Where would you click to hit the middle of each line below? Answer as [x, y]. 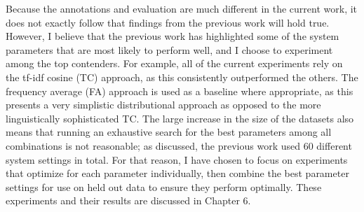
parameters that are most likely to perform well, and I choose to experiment [169, 49]
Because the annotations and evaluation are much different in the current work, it [182, 8]
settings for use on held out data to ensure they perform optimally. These [164, 186]
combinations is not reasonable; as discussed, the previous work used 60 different [179, 145]
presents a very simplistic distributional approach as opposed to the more [163, 105]
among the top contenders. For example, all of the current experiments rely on [174, 63]
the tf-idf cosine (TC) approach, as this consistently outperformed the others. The [182, 77]
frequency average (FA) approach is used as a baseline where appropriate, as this [180, 91]
